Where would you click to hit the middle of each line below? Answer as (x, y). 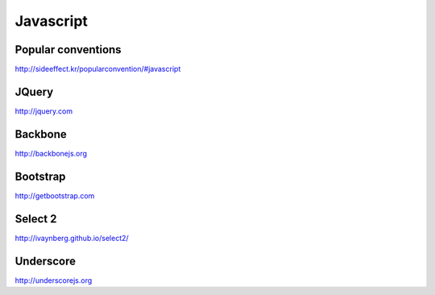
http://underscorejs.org (54, 280)
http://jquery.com (43, 111)
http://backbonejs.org (51, 153)
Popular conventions (68, 50)
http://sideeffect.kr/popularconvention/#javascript (98, 69)
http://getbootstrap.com (55, 195)
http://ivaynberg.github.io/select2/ (72, 238)
